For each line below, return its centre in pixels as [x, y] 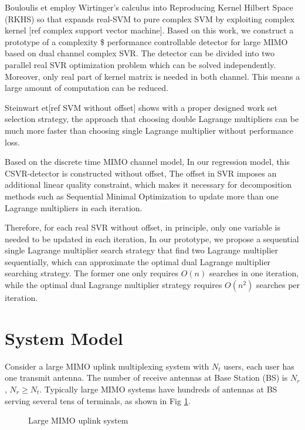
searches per [278, 285]
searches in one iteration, [254, 273]
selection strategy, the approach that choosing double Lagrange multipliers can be [152, 119]
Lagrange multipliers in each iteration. [74, 207]
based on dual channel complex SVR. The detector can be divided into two [140, 53]
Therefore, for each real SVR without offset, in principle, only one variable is [143, 227]
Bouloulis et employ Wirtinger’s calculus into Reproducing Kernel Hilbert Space [149, 7]
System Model [64, 338]
